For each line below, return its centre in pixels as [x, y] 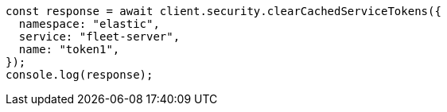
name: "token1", [69, 49]
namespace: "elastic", [89, 24]
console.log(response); [80, 75]
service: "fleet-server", [99, 37]
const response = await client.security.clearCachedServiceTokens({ [223, 11]
